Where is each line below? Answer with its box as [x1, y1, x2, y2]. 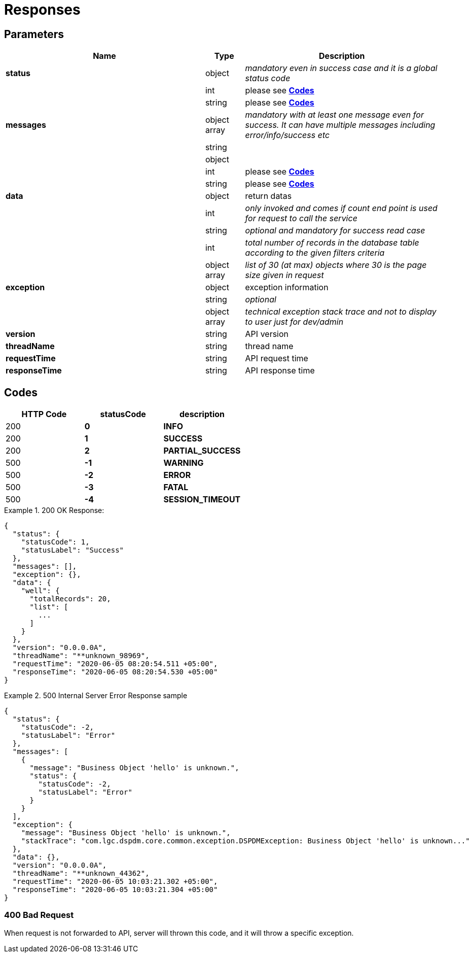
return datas [245, 191, 292, 201]
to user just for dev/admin [245, 317, 344, 327]
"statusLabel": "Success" [21, 546, 124, 555]
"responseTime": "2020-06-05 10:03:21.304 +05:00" [12, 885, 218, 894]
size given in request [245, 270, 324, 281]
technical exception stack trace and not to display [245, 306, 436, 317]
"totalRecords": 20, [29, 595, 111, 603]
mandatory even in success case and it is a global [245, 63, 438, 74]
